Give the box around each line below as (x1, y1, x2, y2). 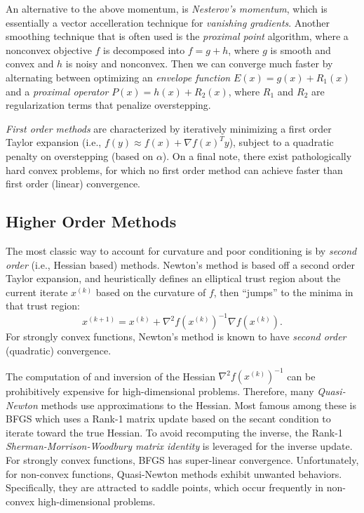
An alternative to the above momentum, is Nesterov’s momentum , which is (6, 1, 328, 15)
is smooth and (270, 42, 331, 57)
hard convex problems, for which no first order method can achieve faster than (6, 162, 343, 177)
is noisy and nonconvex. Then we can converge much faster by (65, 56, 333, 71)
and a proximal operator (6, 84, 109, 98)
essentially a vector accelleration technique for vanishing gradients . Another (6, 15, 330, 29)
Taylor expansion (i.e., (6, 135, 102, 149)
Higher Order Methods (6, 211, 177, 232)
